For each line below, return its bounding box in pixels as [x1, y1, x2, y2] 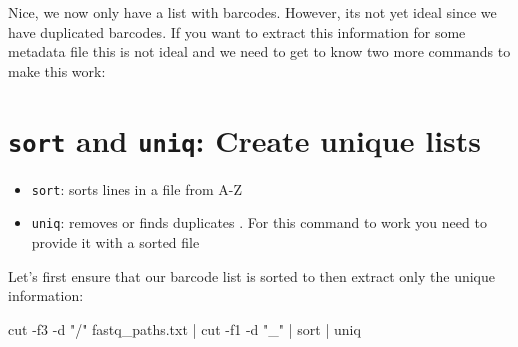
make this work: [8, 60, 106, 81]
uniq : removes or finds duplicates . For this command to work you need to [31, 212, 487, 233]
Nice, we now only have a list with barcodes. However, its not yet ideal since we [8, 2, 497, 22]
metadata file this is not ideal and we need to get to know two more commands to [8, 41, 511, 62]
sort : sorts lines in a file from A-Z [31, 178, 242, 199]
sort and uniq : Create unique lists [8, 119, 482, 160]
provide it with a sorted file [31, 231, 200, 252]
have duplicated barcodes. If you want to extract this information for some [8, 21, 466, 42]
